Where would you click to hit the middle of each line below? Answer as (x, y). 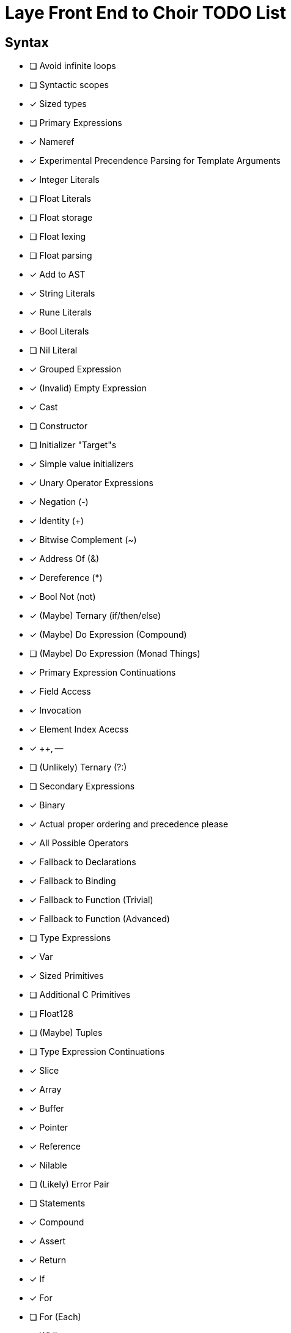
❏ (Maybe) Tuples (66, 1033)
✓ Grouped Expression (76, 369)
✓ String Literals (62, 294)
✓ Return (48, 1260)
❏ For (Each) (55, 1317)
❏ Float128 (52, 1014)
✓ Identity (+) (57, 521)
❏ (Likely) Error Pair (69, 1184)
